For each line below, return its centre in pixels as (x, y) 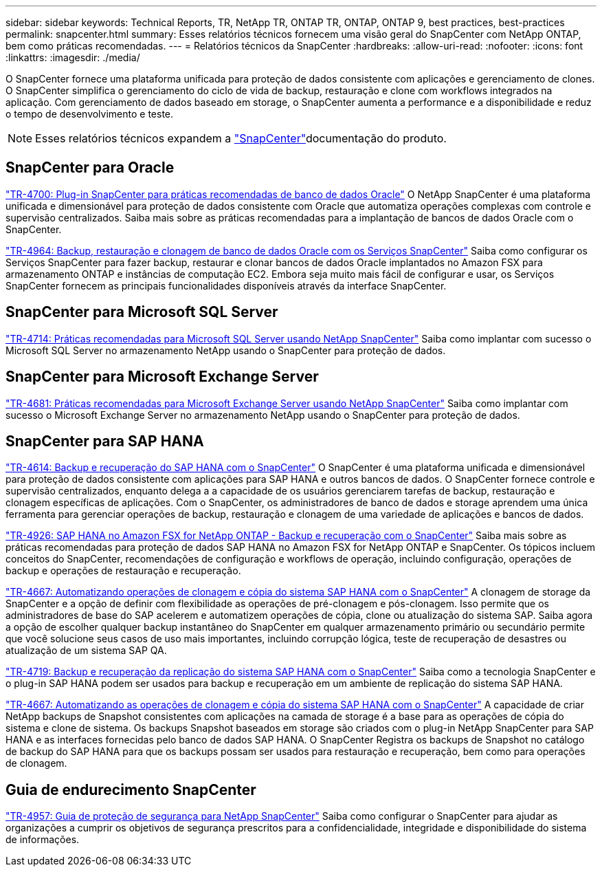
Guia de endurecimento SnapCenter (131, 789)
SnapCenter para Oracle (90, 168)
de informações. (43, 840)
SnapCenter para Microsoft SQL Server (142, 312)
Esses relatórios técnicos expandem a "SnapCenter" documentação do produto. (241, 138)
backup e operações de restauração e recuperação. (123, 571)
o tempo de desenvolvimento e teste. (90, 114)
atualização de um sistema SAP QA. (86, 651)
